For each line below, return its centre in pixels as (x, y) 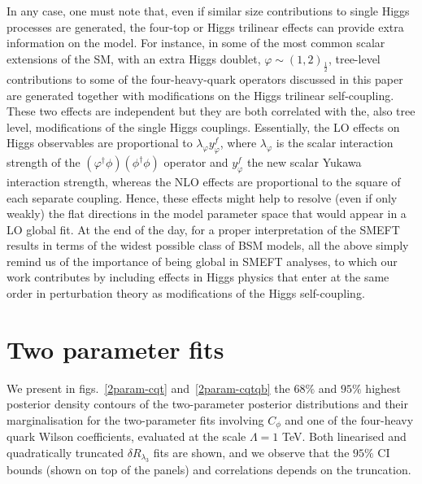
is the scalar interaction (335, 143)
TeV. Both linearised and (344, 436)
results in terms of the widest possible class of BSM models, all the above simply (208, 245)
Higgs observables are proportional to (100, 143)
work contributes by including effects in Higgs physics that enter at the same (198, 277)
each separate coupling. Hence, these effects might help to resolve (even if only (202, 197)
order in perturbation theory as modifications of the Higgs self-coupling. (186, 293)
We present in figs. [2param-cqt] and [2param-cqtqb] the (148, 388)
